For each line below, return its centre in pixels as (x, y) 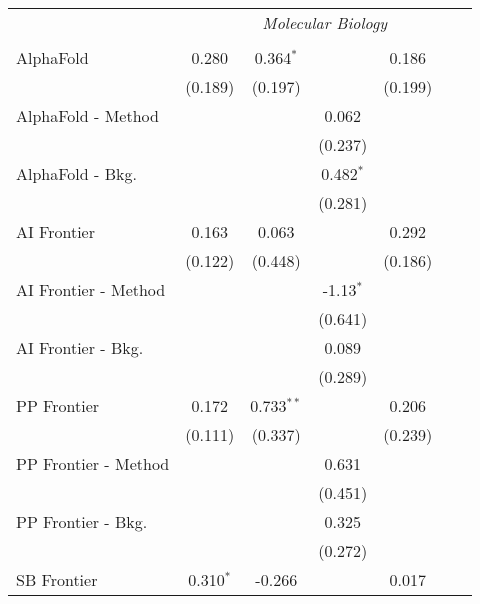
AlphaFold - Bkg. (76, 173)
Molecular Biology (325, 22)
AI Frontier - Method (91, 289)
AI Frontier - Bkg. (80, 347)
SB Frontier (57, 579)
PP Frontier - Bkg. (82, 521)
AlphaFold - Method (87, 115)
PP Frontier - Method (93, 463)
